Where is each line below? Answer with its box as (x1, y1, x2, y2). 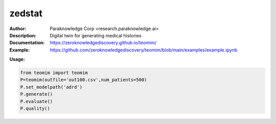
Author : (9, 26, 27, 32)
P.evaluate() (20, 98, 53, 104)
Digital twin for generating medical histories (50, 32, 142, 38)
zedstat (9, 8, 43, 19)
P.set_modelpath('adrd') (20, 84, 83, 90)
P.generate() (20, 91, 53, 97)
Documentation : (9, 40, 45, 46)
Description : (9, 32, 37, 38)
